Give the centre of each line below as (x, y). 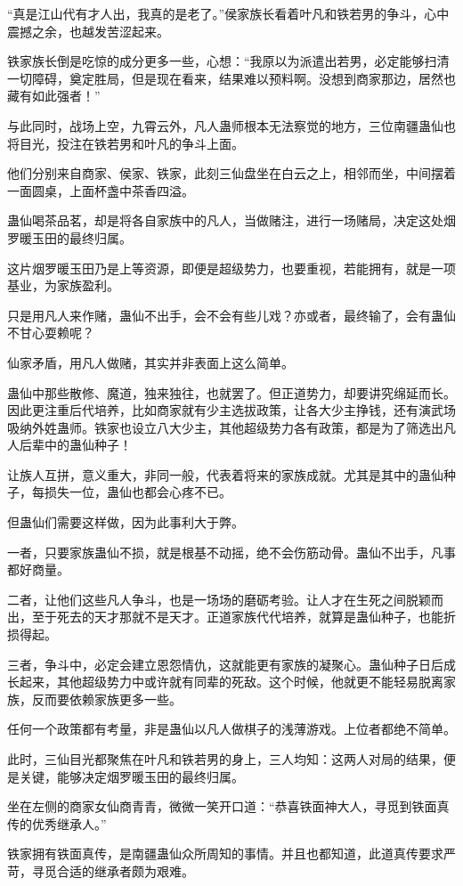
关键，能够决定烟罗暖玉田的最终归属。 (131, 776)
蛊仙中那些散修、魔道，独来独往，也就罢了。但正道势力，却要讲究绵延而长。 (231, 392)
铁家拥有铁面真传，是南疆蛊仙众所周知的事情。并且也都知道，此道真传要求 (225, 853)
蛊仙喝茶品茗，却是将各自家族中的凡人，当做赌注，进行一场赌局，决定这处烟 (231, 220)
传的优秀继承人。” (57, 823)
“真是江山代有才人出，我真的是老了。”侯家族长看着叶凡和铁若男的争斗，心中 (228, 13)
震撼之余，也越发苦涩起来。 (88, 31)
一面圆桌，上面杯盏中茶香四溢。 (101, 190)
